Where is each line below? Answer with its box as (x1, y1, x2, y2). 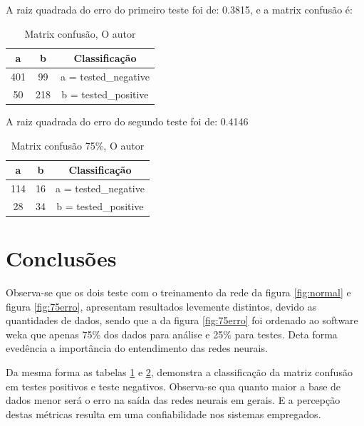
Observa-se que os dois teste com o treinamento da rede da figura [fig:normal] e (6, 285, 351, 300)
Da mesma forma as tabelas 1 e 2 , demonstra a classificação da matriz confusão (6, 365, 353, 380)
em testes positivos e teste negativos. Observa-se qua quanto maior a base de (6, 378, 341, 393)
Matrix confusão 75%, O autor (11, 137, 145, 152)
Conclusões (6, 244, 117, 273)
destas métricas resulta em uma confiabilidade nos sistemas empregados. (6, 406, 321, 421)
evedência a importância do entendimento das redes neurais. (6, 341, 268, 355)
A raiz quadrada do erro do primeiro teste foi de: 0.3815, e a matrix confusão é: (6, 2, 353, 16)
